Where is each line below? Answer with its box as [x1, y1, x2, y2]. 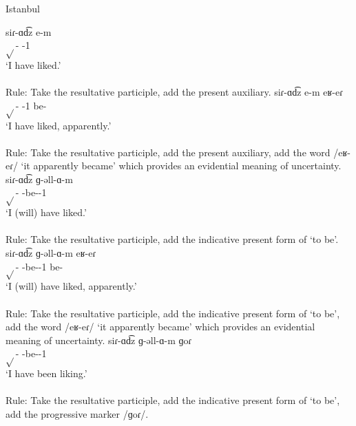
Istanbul [6, 1, 40, 15]
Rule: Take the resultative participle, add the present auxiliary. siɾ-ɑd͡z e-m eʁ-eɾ [6, 85, 343, 99]
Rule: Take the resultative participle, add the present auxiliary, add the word [6, 145, 331, 159]
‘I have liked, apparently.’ [6, 118, 112, 132]
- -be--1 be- [15, 259, 63, 273]
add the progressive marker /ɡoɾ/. [6, 406, 149, 420]
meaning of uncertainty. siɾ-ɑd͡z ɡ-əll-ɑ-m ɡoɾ [6, 332, 192, 347]
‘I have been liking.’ [6, 366, 87, 381]
